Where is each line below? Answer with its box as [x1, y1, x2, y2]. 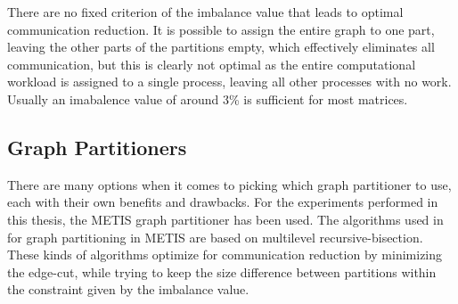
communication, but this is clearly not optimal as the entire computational [7, 54, 416, 73]
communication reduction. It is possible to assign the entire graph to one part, [7, 20, 435, 38]
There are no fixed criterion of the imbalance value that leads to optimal [7, 3, 404, 21]
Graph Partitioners [7, 133, 187, 160]
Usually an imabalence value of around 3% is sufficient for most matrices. [7, 89, 408, 108]
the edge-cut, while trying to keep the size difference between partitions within [7, 262, 437, 281]
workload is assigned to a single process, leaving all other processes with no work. [7, 72, 452, 91]
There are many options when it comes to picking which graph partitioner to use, [7, 175, 452, 193]
